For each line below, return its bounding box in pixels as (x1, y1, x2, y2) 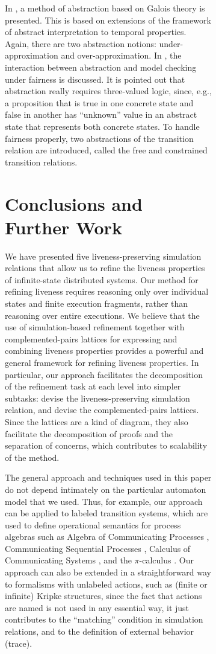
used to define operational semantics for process (5, 518, 181, 531)
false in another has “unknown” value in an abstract (5, 108, 197, 121)
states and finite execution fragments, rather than (5, 297, 188, 309)
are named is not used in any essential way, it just (5, 601, 190, 614)
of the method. (5, 450, 60, 463)
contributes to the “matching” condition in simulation (5, 613, 203, 626)
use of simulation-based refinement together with (5, 321, 185, 333)
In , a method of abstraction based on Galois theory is (5, 2, 205, 14)
